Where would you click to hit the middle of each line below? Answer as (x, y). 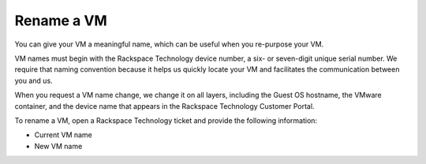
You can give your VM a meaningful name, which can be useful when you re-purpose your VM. (169, 44)
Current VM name (63, 135)
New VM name (58, 146)
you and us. (34, 80)
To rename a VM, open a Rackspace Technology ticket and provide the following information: (166, 120)
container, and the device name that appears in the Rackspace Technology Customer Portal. (164, 106)
